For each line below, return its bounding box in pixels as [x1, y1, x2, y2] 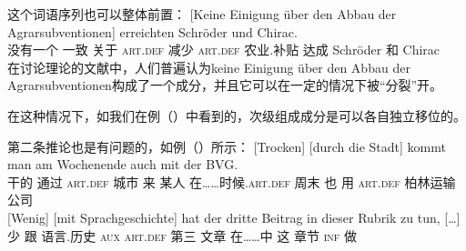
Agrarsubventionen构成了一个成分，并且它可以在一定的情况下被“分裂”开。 [7, 75, 443, 95]
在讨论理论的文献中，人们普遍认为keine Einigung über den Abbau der [7, 57, 410, 76]
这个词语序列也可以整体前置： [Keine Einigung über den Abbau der [7, 5, 397, 23]
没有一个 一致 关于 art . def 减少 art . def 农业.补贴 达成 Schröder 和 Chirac [7, 40, 441, 59]
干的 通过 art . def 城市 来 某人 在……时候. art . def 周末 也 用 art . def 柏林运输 [7, 172, 456, 191]
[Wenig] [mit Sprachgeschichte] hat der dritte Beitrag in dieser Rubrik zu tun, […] [7, 207, 461, 226]
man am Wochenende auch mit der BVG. [7, 155, 238, 174]
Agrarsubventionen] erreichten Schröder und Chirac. [7, 22, 298, 41]
